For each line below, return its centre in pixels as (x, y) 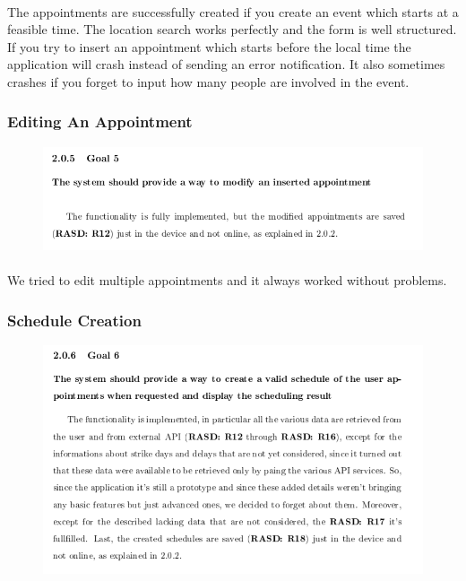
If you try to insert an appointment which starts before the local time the (209, 46)
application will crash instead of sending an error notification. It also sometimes (226, 64)
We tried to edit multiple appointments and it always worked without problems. (227, 280)
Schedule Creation (74, 320)
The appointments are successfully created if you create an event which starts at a (233, 11)
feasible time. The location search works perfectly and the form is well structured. (232, 29)
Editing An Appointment (100, 121)
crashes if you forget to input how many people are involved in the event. (208, 81)
